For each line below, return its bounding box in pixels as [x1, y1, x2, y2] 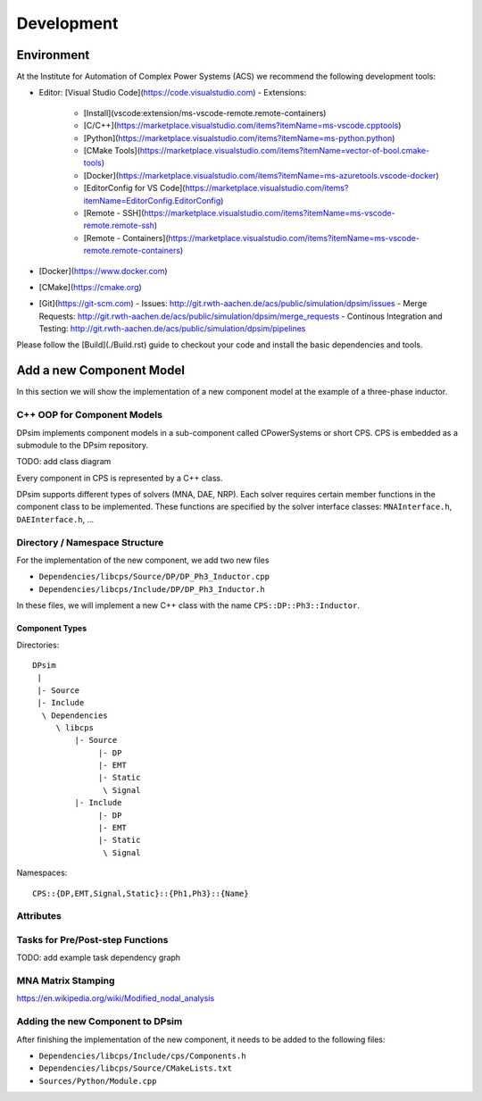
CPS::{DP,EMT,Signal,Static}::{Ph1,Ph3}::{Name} [32, 888, 249, 898]
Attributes [16, 910, 62, 922]
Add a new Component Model [16, 363, 185, 379]
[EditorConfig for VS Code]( [83, 183, 186, 194]
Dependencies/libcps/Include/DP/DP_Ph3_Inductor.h [38, 584, 265, 594]
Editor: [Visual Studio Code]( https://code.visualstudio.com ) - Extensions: [38, 88, 307, 98]
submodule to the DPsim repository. [16, 439, 149, 450]
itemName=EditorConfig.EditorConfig [83, 195, 221, 205]
